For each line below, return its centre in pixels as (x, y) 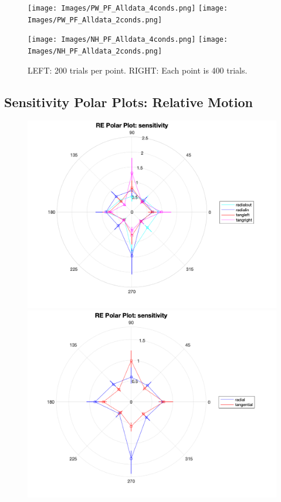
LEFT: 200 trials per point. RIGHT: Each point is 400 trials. (138, 70)
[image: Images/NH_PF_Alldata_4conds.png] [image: (128, 40)
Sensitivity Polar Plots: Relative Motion (128, 102)
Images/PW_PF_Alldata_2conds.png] (95, 20)
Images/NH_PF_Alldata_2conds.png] (95, 51)
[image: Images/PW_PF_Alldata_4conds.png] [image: (128, 8)
